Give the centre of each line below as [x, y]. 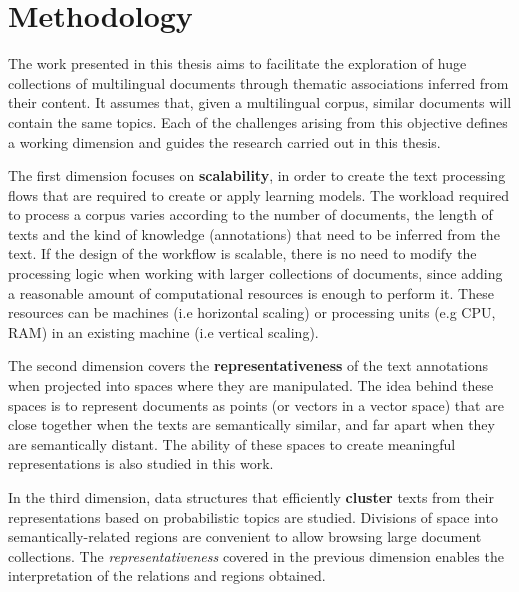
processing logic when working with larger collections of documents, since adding [255, 273]
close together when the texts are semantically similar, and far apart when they [251, 424]
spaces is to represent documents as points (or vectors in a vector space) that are [256, 404]
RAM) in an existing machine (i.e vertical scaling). [163, 331]
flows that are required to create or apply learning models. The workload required [259, 194]
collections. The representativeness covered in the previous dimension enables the [256, 555]
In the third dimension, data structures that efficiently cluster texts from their [251, 497]
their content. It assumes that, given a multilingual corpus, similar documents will [260, 102]
